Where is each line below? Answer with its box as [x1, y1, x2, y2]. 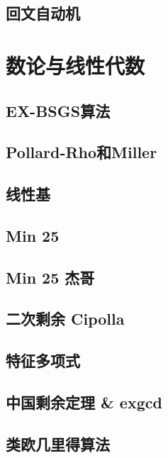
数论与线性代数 [6, 50, 145, 79]
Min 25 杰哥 [6, 266, 95, 288]
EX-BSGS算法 [6, 99, 111, 121]
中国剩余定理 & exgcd [6, 391, 162, 413]
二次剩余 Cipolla [6, 308, 125, 330]
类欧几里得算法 [6, 432, 110, 454]
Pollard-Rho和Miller [6, 141, 157, 163]
